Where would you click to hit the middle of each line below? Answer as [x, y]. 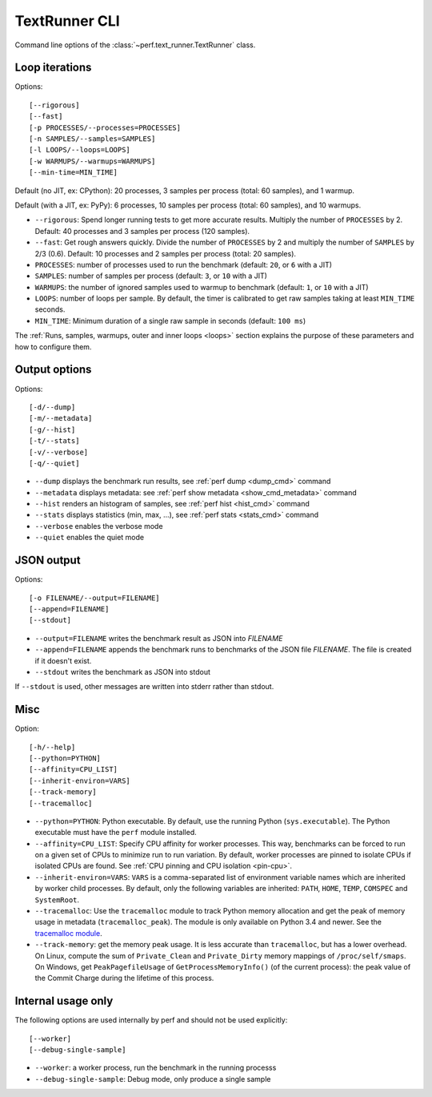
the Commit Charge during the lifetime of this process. [124, 978]
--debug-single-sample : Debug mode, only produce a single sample [153, 1079]
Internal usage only [64, 1001]
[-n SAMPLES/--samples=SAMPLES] [92, 139]
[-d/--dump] [52, 407]
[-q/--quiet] [54, 463]
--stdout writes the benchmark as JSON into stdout [123, 672]
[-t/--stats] [54, 441]
